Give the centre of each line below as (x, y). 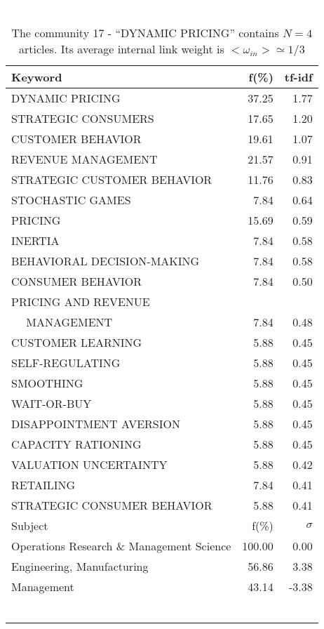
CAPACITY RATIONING (76, 444)
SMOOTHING (47, 383)
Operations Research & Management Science (121, 545)
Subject (30, 525)
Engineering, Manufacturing (80, 566)
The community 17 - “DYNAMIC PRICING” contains (145, 32)
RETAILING (43, 484)
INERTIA (35, 240)
